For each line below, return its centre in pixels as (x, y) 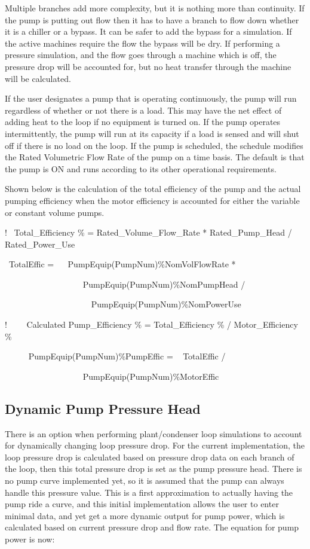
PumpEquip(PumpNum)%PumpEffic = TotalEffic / (127, 356)
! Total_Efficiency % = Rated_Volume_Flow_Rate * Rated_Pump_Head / (148, 232)
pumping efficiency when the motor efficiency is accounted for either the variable (152, 200)
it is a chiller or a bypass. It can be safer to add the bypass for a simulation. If (148, 31)
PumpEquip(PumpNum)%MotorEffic (151, 376)
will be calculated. (38, 78)
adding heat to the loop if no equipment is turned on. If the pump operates (143, 122)
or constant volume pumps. (55, 212)
